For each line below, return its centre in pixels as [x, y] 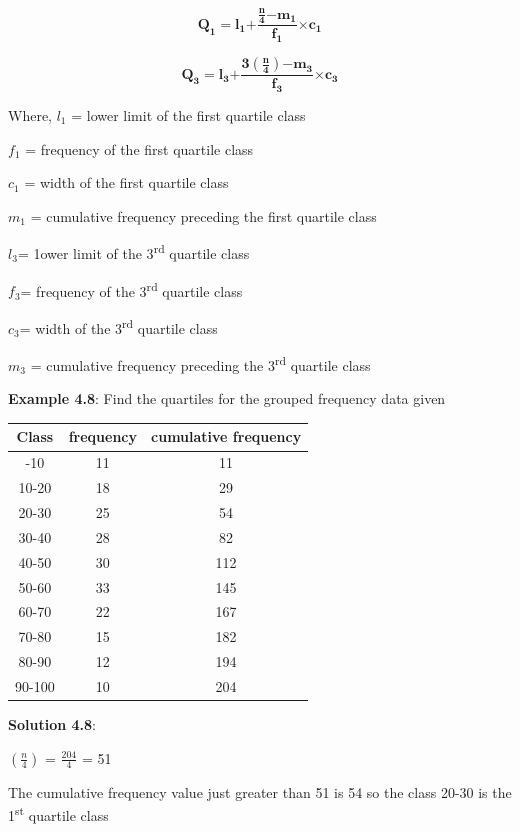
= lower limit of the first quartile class [188, 115]
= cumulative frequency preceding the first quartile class [203, 215]
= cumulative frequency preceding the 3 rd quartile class [200, 363]
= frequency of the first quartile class [139, 148]
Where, [30, 115]
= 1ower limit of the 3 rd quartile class [133, 252]
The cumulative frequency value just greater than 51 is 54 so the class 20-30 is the [260, 791]
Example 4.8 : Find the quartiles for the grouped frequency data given [227, 398]
